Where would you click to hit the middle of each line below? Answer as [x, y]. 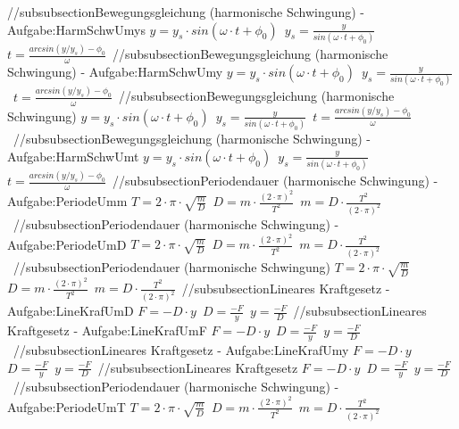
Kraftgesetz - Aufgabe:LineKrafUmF [107, 330]
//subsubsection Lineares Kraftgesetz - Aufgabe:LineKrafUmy [181, 349]
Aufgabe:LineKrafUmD [71, 311]
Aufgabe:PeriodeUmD [67, 244]
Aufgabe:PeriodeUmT [67, 406]
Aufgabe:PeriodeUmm [67, 201]
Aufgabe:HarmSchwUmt [73, 156]
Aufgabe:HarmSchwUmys [76, 29]
